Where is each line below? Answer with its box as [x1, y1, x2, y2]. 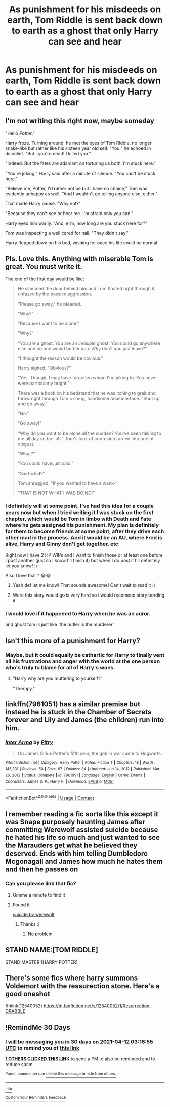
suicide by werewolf [12, 911, 55, 917]
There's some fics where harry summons [5, 973, 138, 982]
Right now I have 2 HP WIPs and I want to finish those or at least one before [5, 552, 163, 558]
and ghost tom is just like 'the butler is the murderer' [5, 621, 114, 628]
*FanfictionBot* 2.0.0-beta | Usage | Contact [5, 794, 95, 801]
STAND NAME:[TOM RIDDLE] [5, 946, 99, 954]
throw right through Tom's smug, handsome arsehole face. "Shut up [17, 395, 160, 401]
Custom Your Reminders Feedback [5, 1095, 66, 1100]
